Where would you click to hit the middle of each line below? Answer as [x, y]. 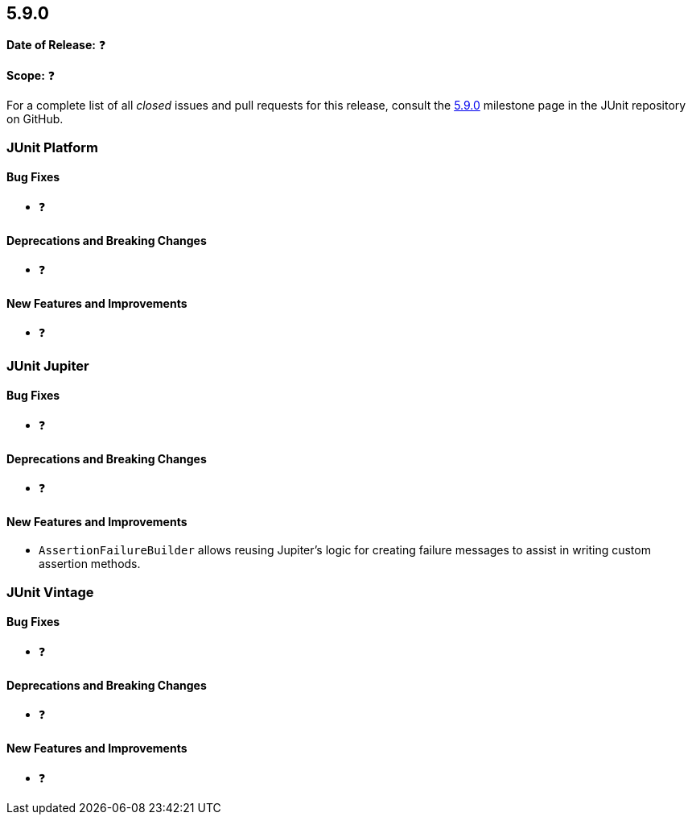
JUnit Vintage [50, 592]
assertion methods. [90, 564]
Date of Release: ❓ [56, 45]
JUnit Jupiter [48, 365]
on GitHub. [35, 119]
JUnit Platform [52, 147]
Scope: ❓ [31, 76]
